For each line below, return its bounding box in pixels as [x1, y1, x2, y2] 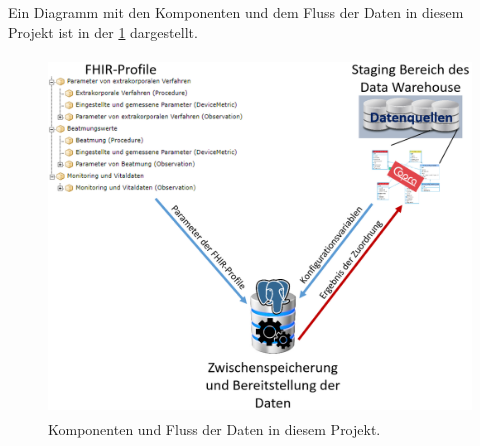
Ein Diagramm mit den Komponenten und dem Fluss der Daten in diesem [8, 2, 464, 22]
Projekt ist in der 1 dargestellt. [8, 21, 198, 42]
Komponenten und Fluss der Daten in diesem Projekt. [48, 418, 381, 439]
